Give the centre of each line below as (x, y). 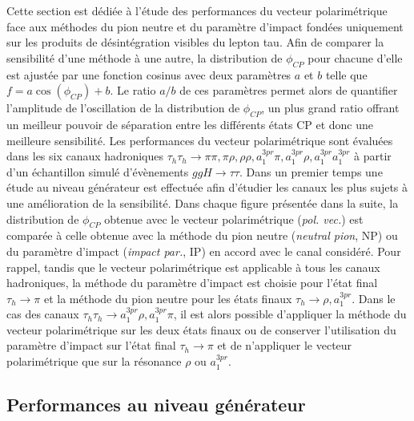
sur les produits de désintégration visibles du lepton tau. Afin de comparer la (195, 42)
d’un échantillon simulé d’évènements (98, 171)
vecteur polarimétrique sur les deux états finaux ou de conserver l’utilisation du (201, 329)
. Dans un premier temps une (311, 171)
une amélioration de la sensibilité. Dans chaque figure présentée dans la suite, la (203, 202)
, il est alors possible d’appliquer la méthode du (290, 314)
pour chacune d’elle (355, 57)
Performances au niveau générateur (156, 405)
